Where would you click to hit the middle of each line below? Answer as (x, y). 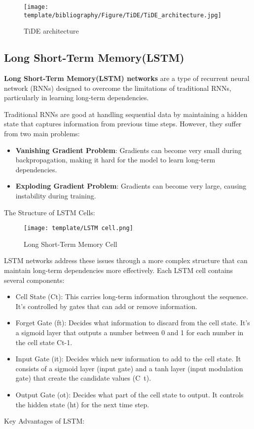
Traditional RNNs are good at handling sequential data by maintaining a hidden (126, 114)
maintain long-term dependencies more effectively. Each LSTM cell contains (119, 270)
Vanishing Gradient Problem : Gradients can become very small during (128, 150)
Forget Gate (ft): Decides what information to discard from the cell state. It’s (133, 323)
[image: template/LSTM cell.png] (78, 228)
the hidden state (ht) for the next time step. (82, 404)
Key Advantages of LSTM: (44, 421)
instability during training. (56, 196)
